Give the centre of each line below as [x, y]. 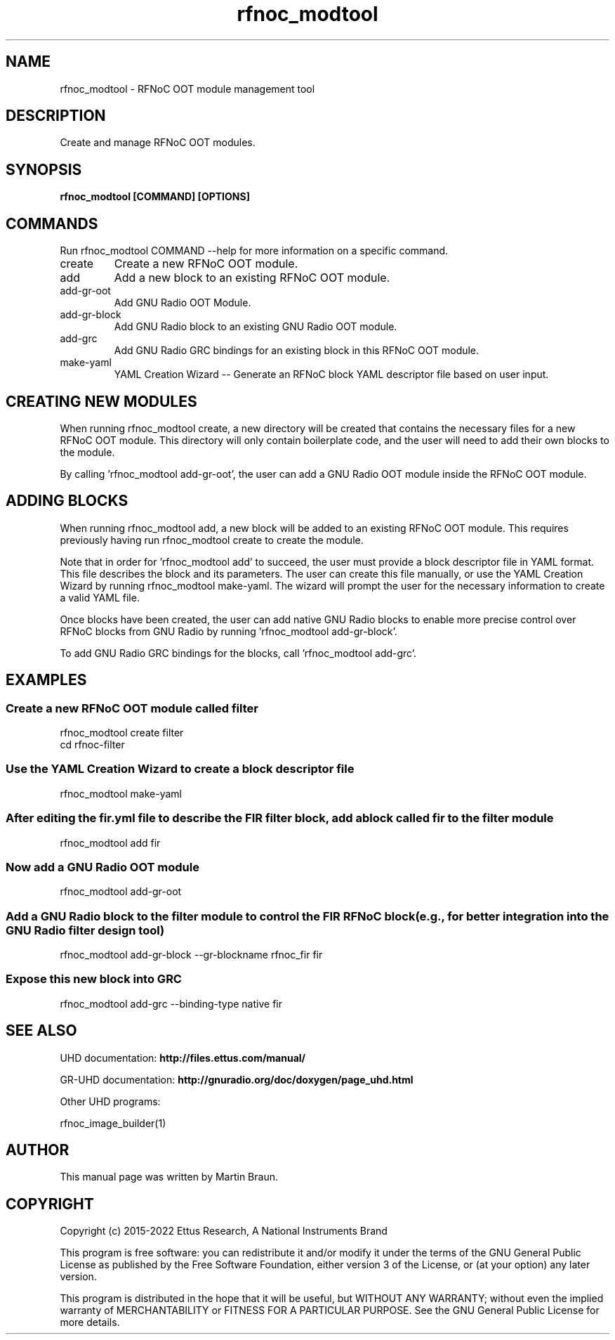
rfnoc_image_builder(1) [113, 1123]
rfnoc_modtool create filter [122, 733]
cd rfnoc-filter [92, 745]
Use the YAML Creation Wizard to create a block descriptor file [180, 769]
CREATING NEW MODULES [101, 401]
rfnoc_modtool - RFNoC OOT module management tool [187, 89]
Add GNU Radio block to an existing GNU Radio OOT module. [256, 327]
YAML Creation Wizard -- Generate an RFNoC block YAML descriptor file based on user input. [331, 375]
